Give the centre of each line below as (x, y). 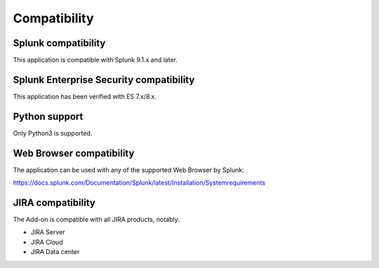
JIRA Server (48, 232)
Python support (48, 117)
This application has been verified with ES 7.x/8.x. (85, 96)
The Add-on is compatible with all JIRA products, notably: (97, 220)
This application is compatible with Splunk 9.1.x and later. (95, 60)
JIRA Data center (55, 252)
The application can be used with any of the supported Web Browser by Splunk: (129, 170)
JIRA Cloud (47, 242)
